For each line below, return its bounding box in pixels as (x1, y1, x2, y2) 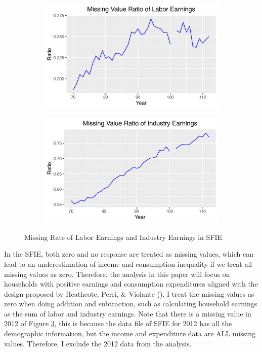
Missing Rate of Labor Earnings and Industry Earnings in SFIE (24, 231, 223, 242)
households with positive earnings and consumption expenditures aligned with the (4, 278, 258, 289)
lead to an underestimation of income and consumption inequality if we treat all (4, 258, 252, 269)
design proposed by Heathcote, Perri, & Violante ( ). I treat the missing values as (4, 288, 254, 299)
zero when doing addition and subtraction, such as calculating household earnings (4, 298, 257, 309)
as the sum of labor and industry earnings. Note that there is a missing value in (4, 308, 251, 319)
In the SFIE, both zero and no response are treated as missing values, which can (4, 249, 253, 259)
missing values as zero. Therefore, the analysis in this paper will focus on (4, 268, 230, 279)
